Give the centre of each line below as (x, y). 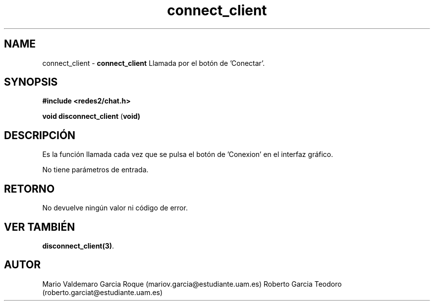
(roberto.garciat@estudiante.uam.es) (103, 292)
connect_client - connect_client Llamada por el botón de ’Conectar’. (154, 63)
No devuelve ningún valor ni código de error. (115, 208)
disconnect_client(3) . (78, 246)
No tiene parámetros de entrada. (95, 170)
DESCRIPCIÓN (40, 135)
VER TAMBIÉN (40, 227)
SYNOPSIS (31, 82)
